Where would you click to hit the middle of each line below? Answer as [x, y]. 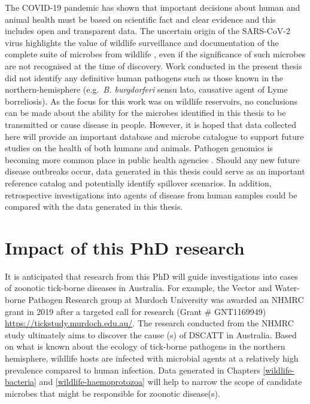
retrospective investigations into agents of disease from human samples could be [151, 195]
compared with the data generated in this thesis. [94, 206]
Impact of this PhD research [125, 247]
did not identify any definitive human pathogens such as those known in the [144, 77]
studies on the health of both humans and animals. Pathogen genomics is [139, 148]
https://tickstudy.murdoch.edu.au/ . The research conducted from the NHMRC [149, 323]
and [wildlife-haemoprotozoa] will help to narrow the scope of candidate [171, 382]
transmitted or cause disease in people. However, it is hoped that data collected [151, 124]
